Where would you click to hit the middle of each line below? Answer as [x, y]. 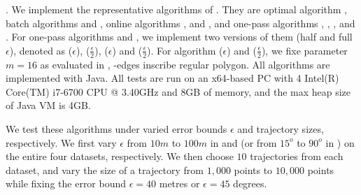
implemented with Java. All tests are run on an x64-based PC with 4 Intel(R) [172, 78]
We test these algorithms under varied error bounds [116, 128]
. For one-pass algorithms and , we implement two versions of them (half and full [179, 37]
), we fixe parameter [304, 50]
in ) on [340, 142]
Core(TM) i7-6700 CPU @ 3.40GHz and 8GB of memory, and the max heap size [178, 91]
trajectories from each [297, 156]
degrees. [250, 183]
